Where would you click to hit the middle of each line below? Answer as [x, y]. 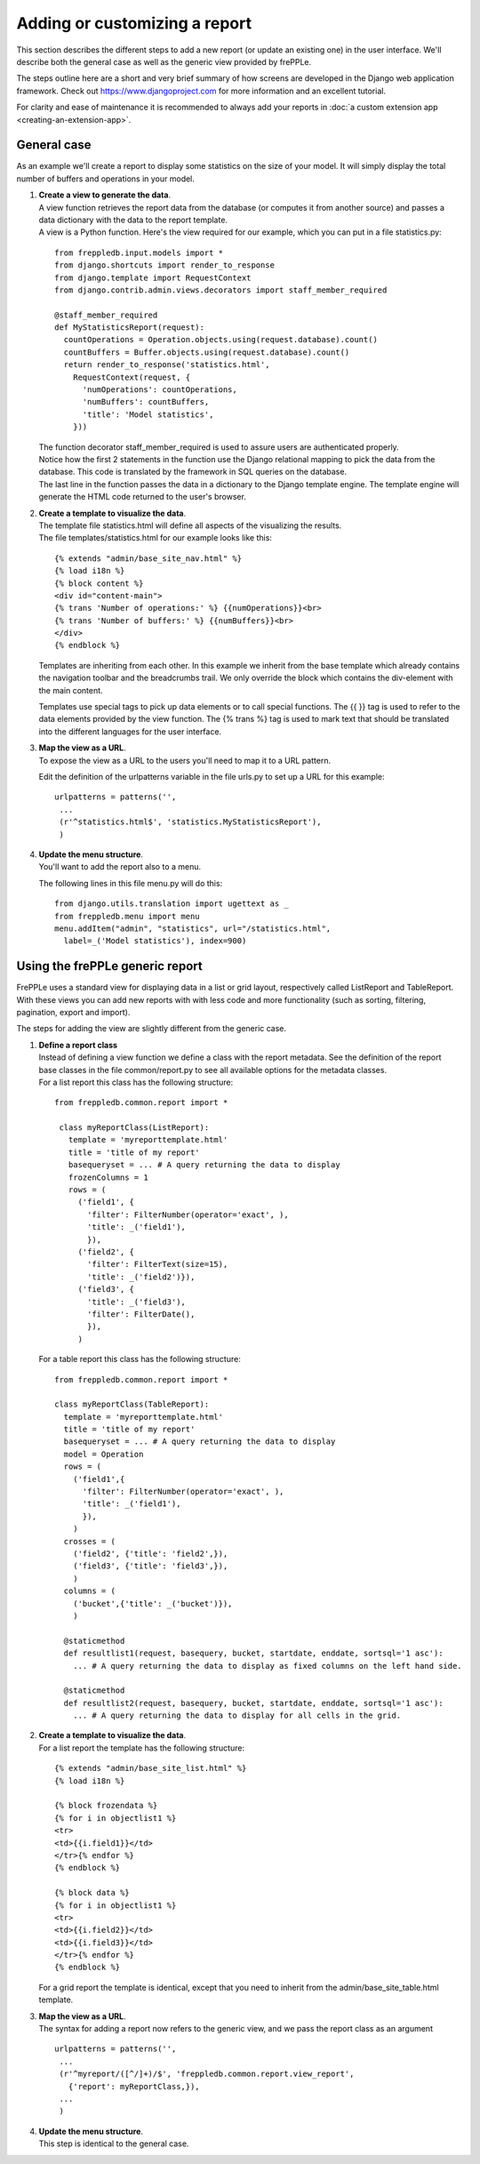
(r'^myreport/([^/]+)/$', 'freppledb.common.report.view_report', [207, 2074]
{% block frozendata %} [106, 1806]
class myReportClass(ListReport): [134, 1128]
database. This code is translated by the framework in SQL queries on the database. [192, 472]
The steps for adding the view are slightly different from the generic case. [152, 1029]
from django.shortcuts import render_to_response [165, 265]
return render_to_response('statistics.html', [167, 365]
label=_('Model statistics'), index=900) [155, 941]
